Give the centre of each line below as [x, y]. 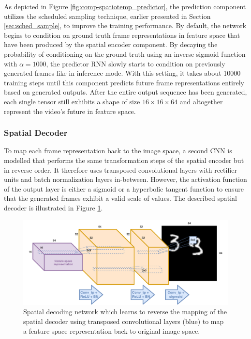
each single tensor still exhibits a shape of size [72, 101]
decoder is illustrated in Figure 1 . [53, 207]
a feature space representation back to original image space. [112, 331]
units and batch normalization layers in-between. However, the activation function [125, 179]
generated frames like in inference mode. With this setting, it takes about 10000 [122, 73]
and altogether [201, 101]
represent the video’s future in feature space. [70, 111]
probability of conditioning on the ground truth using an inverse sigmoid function [125, 54]
